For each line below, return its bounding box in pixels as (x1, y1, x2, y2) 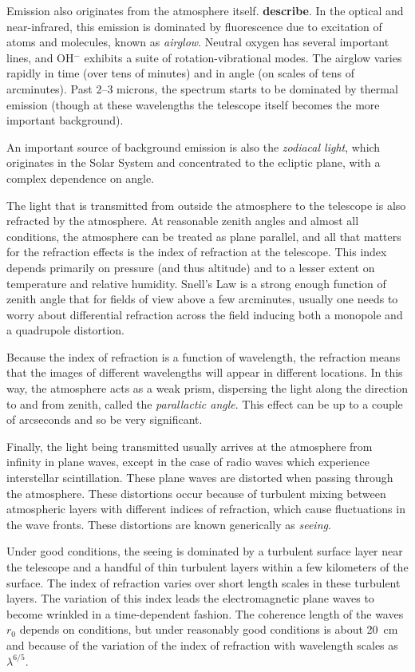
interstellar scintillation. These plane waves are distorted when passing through (6, 469, 393, 486)
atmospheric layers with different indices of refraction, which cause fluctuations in (6, 500, 405, 517)
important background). (6, 112, 124, 128)
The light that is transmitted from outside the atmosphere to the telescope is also (6, 196, 406, 213)
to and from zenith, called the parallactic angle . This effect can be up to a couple (6, 395, 403, 412)
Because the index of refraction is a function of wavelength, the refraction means (6, 348, 401, 365)
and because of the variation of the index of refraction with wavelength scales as (6, 636, 398, 653)
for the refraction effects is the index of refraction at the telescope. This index (6, 243, 387, 260)
